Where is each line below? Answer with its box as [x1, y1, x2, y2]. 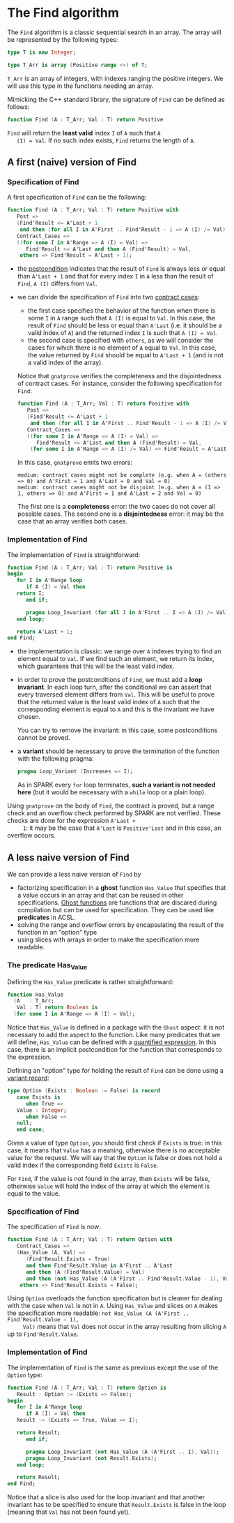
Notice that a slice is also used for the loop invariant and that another [7, 1493, 205, 1501]
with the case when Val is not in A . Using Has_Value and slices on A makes [7, 1302, 218, 1310]
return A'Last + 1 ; [16, 628, 73, 635]
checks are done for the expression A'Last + [7, 817, 136, 825]
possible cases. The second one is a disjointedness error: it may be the [17, 510, 224, 518]
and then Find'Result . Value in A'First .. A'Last [25, 1262, 173, 1269]
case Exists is [16, 1094, 61, 1101]
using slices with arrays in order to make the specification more [17, 935, 200, 944]
